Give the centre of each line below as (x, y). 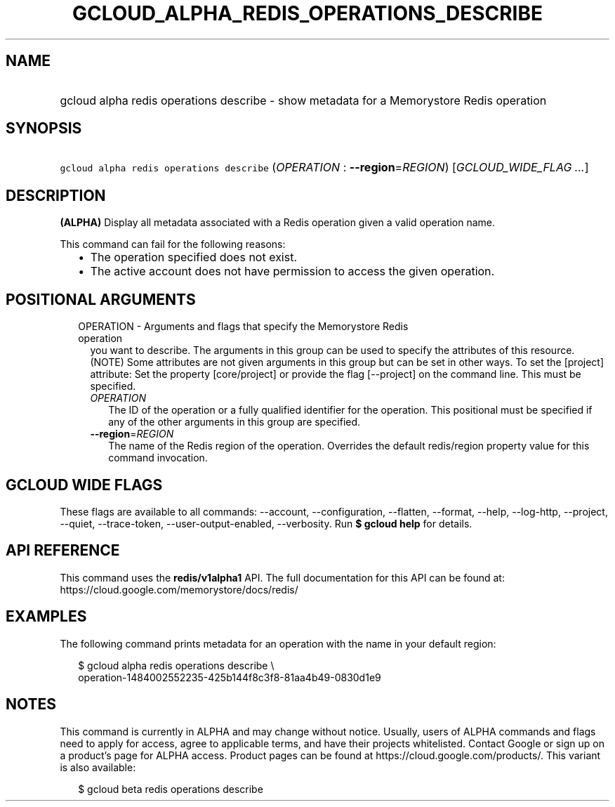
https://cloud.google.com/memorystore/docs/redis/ (179, 589)
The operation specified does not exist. (194, 257)
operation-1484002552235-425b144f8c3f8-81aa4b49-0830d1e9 (230, 677)
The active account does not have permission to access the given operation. (292, 271)
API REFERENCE (63, 551)
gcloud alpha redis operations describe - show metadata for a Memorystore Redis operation (303, 100)
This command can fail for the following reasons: (173, 244)
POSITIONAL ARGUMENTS (101, 299)
